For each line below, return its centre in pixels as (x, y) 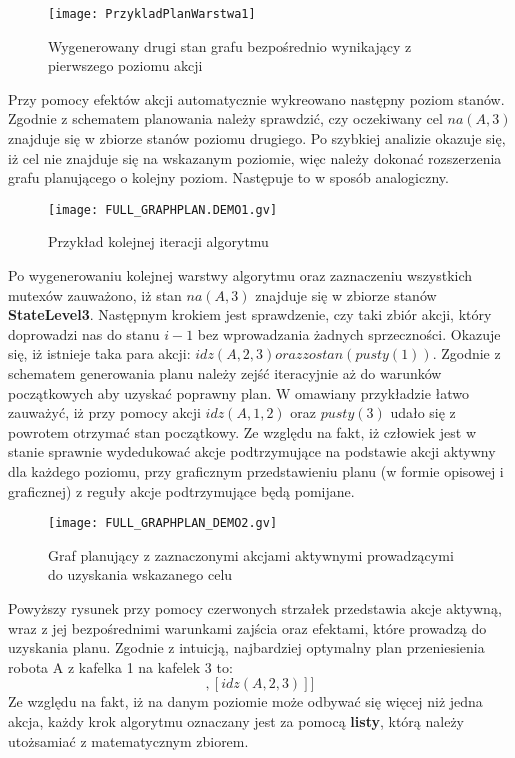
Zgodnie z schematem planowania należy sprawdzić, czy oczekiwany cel (225, 118)
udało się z (423, 412)
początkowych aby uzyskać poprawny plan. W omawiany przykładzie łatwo (239, 392)
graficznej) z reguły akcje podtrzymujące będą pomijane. (181, 490)
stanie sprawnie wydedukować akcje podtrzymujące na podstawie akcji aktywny (252, 451)
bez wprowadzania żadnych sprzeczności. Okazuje (349, 333)
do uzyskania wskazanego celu (140, 574)
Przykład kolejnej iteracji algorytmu (158, 241)
